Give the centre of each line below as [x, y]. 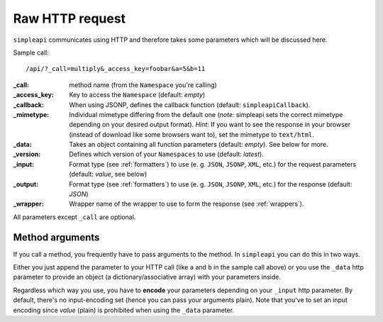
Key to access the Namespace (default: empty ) [137, 95]
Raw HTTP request [70, 18]
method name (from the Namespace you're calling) [143, 84]
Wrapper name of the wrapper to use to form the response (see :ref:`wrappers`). [187, 204]
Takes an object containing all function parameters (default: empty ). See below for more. [199, 145]
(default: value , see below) [108, 174]
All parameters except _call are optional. [74, 217]
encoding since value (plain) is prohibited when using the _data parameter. [123, 310]
